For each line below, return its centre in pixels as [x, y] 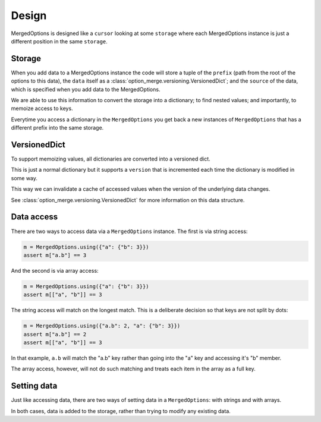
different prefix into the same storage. [57, 128]
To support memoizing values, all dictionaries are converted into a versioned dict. [111, 159]
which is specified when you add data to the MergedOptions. [86, 89]
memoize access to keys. [42, 108]
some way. [24, 178]
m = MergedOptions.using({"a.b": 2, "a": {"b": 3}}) [102, 326]
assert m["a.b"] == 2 [55, 334]
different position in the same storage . [59, 41]
